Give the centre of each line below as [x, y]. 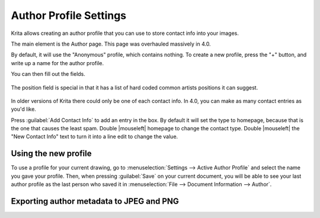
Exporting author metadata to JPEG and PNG [95, 201]
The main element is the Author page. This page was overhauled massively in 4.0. [111, 44]
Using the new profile [51, 154]
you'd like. [24, 109]
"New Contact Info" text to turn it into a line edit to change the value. [95, 137]
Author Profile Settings [69, 15]
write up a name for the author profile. [57, 63]
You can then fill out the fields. [48, 74]
